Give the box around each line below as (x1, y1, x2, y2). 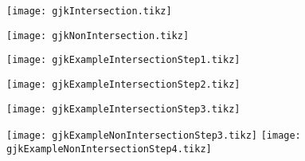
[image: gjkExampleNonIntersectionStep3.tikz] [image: (6, 130, 301, 142)
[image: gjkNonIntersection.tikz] (6, 29, 190, 41)
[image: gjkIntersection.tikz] (6, 6, 172, 17)
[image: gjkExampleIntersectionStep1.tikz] (6, 54, 240, 66)
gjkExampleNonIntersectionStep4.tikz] (6, 143, 212, 155)
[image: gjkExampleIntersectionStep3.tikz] (6, 103, 240, 115)
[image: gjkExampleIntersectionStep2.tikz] (6, 78, 240, 90)
